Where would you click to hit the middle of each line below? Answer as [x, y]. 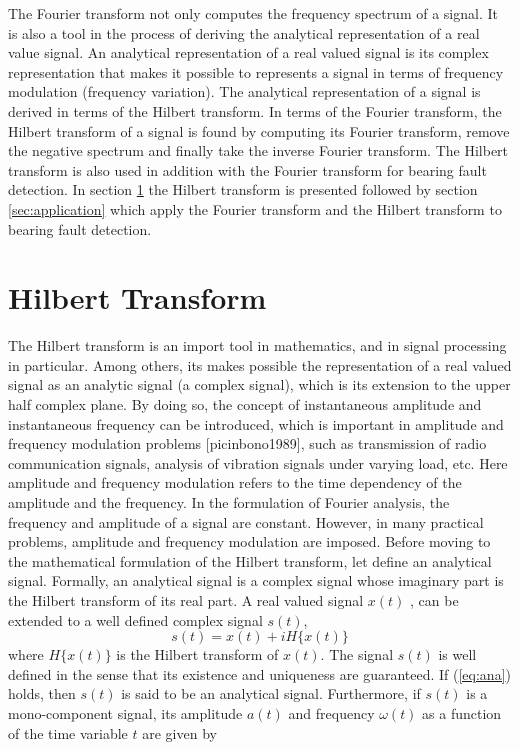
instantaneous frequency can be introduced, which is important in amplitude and [256, 423]
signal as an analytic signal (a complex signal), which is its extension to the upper [259, 384]
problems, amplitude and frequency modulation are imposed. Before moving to [249, 541]
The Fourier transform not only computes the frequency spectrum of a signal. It [253, 13]
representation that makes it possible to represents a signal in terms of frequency [256, 71]
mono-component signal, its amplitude [125, 712]
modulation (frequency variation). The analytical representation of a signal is [244, 91]
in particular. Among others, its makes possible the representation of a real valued [260, 364]
